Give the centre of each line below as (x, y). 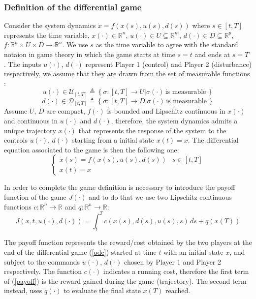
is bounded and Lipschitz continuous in (166, 111)
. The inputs (23, 64)
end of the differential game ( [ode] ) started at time (80, 252)
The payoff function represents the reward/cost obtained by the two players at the (128, 242)
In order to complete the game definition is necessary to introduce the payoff (120, 187)
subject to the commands (42, 261)
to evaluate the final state (102, 290)
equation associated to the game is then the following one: (92, 149)
